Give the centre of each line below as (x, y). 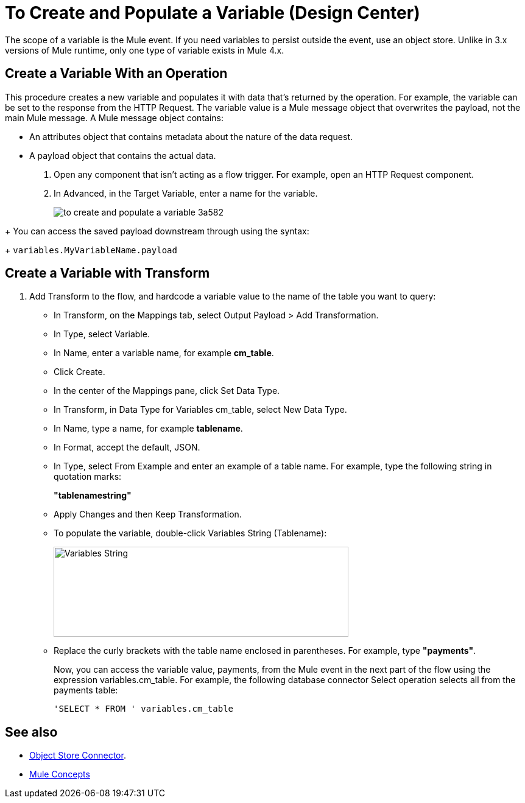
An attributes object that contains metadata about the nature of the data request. (191, 136)
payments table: (86, 690)
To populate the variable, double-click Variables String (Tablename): (190, 533)
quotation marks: (88, 477)
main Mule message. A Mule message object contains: (114, 117)
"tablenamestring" (93, 496)
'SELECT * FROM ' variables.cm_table (144, 709)
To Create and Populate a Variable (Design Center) (213, 13)
